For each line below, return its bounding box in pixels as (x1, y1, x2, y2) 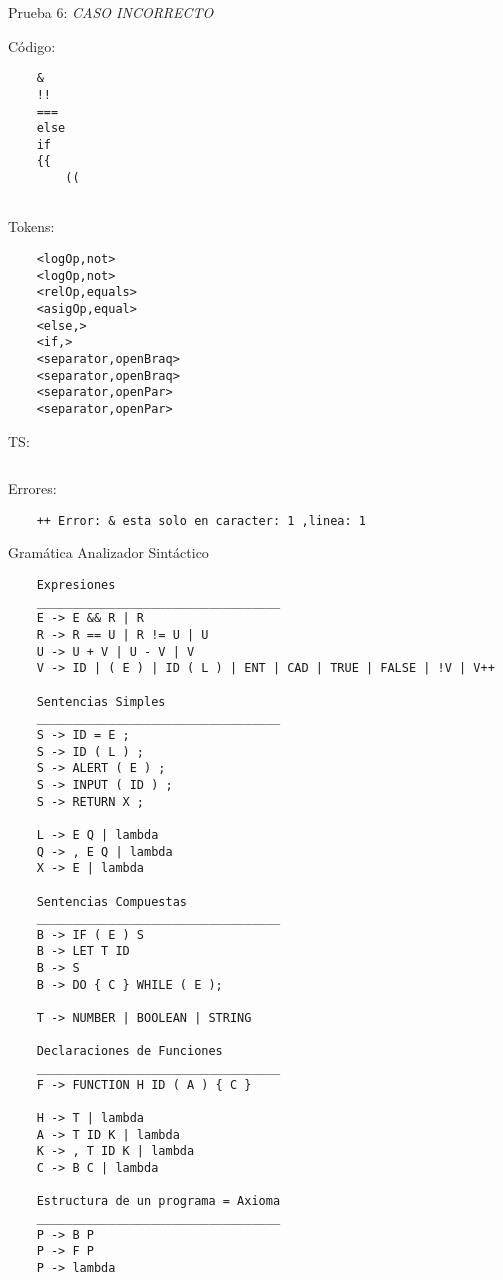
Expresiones (36, 578, 116, 593)
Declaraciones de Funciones (36, 1044, 223, 1059)
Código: (8, 35, 56, 56)
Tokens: (8, 216, 55, 237)
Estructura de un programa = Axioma (36, 1194, 281, 1209)
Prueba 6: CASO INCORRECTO (8, 2, 214, 22)
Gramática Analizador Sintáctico (8, 542, 209, 563)
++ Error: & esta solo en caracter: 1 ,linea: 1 (36, 513, 366, 528)
